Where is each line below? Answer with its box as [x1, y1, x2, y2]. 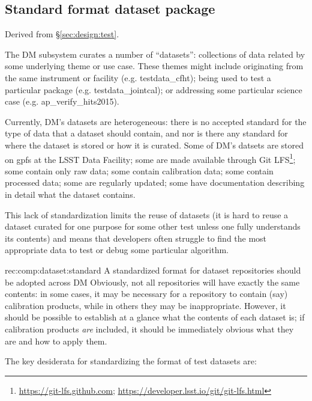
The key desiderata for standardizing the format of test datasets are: [5, 355, 257, 367]
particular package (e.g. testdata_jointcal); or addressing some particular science [5, 83, 302, 96]
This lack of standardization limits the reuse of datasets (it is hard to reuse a [5, 208, 289, 221]
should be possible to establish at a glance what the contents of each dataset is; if [5, 311, 305, 323]
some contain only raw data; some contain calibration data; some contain [5, 164, 274, 177]
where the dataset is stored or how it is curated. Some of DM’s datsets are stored [5, 138, 304, 151]
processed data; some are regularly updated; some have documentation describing [5, 176, 305, 189]
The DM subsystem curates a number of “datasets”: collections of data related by [5, 47, 305, 60]
